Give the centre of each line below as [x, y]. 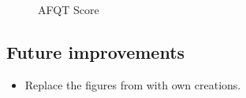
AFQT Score [69, 9]
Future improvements [96, 51]
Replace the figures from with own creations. [133, 84]
